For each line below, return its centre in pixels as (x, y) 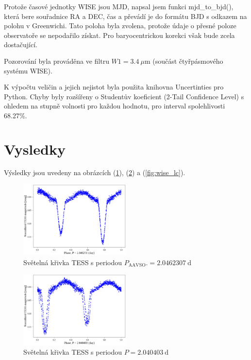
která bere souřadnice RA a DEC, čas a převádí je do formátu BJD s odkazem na (125, 16)
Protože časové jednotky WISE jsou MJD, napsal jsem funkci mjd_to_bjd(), (119, 6)
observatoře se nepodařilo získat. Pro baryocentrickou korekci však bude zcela (119, 35)
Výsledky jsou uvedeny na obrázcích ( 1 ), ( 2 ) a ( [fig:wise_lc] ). (95, 172)
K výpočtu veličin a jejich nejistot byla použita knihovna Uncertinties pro (114, 87)
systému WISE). (28, 70)
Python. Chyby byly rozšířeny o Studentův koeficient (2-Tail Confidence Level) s (124, 96)
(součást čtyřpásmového (188, 61)
